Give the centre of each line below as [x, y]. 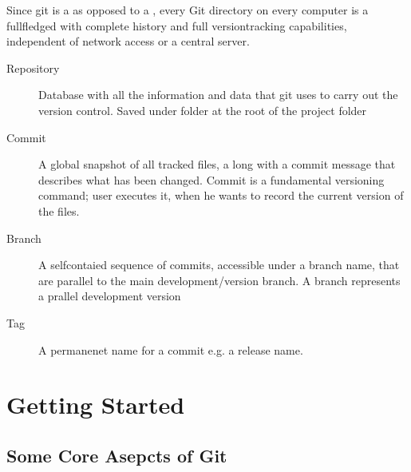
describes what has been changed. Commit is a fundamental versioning [211, 179]
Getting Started [96, 405]
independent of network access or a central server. [128, 41]
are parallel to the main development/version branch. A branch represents [219, 280]
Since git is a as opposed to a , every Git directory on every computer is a [188, 10]
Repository [33, 67]
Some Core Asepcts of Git [117, 455]
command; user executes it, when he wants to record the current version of [221, 195]
